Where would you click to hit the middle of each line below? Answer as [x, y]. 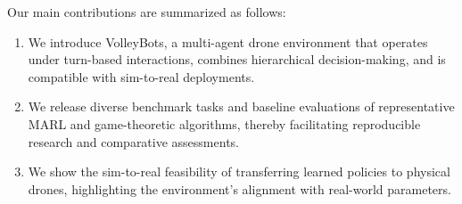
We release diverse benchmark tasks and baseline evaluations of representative [241, 106]
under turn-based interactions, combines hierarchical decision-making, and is [237, 59]
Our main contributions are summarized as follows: [147, 12]
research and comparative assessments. [133, 141]
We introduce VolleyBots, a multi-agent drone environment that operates [228, 41]
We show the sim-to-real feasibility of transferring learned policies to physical [239, 171]
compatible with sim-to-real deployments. [141, 76]
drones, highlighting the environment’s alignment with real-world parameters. [239, 188]
